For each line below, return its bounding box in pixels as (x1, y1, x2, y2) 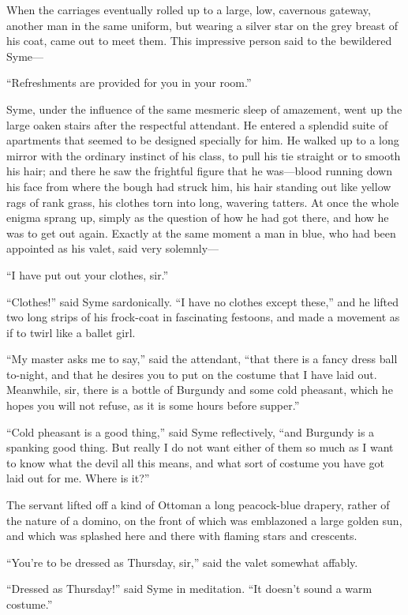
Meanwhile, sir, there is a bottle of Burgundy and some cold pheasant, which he (6, 381, 393, 398)
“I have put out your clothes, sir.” (6, 266, 169, 283)
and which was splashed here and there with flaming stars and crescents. (6, 527, 357, 544)
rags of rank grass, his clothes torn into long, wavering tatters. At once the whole (6, 193, 399, 210)
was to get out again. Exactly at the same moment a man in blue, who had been (6, 224, 396, 241)
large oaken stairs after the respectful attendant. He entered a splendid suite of (6, 116, 388, 133)
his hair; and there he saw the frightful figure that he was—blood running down (6, 163, 392, 179)
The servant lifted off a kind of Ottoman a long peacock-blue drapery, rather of (6, 497, 390, 513)
